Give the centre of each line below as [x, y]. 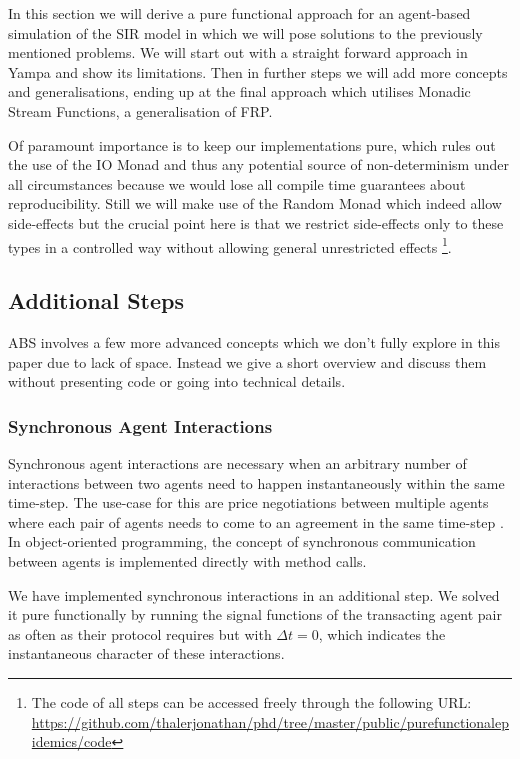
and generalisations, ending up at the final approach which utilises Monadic [239, 91]
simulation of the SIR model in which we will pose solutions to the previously [245, 32]
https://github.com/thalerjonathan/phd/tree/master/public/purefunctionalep [270, 721]
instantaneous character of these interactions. [146, 653]
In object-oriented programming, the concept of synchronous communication [242, 541]
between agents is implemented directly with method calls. [187, 560]
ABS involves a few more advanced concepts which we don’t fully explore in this [254, 341]
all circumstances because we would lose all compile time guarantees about [237, 183]
